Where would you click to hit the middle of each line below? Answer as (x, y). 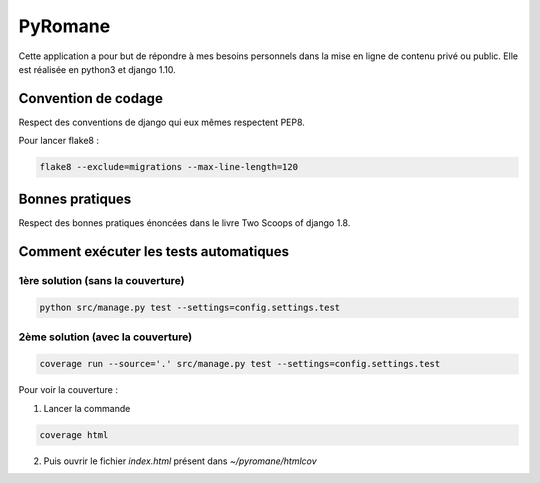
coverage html (74, 434)
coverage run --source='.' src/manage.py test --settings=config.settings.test (240, 364)
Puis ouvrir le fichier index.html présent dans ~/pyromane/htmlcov (180, 461)
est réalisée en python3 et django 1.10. (97, 69)
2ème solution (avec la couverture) (105, 337)
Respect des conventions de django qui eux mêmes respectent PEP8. (161, 122)
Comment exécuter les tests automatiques (154, 251)
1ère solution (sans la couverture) (101, 280)
